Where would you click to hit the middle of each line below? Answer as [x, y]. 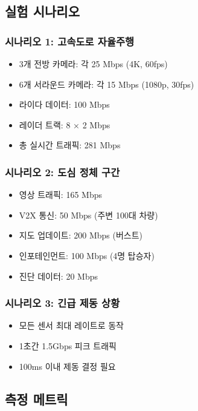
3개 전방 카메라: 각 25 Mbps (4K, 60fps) [93, 64]
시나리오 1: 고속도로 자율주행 [70, 41]
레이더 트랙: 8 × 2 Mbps [65, 124]
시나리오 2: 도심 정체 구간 [62, 172]
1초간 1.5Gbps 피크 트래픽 [68, 345]
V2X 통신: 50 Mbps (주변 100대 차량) [88, 215]
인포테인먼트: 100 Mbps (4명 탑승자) [87, 255]
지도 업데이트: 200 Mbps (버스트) [81, 235]
